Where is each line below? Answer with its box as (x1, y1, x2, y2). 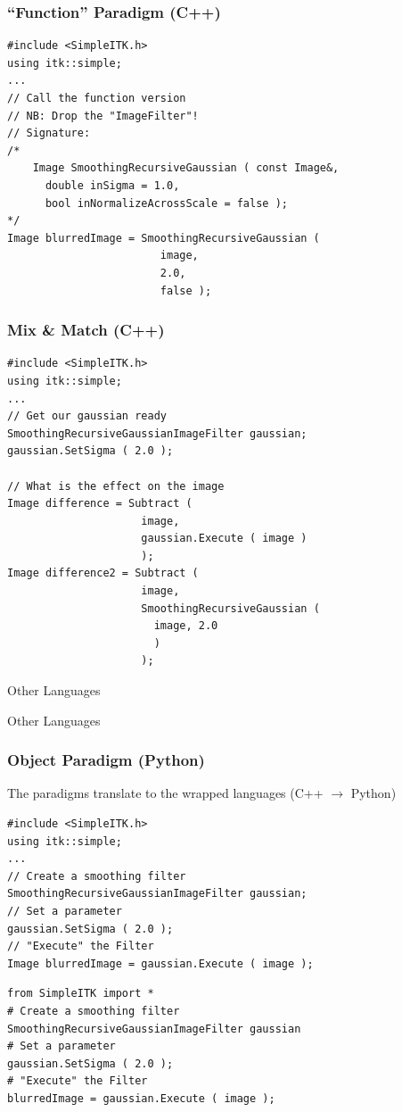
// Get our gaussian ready (7, 410, 167, 423)
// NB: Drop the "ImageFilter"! (7, 109, 199, 122)
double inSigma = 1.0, (45, 178, 180, 192)
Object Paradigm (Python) (7, 749, 205, 771)
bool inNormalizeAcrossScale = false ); (45, 196, 288, 210)
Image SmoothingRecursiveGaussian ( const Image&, (32, 162, 340, 175)
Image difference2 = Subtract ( (7, 567, 199, 580)
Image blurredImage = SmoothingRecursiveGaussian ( (7, 231, 320, 245)
